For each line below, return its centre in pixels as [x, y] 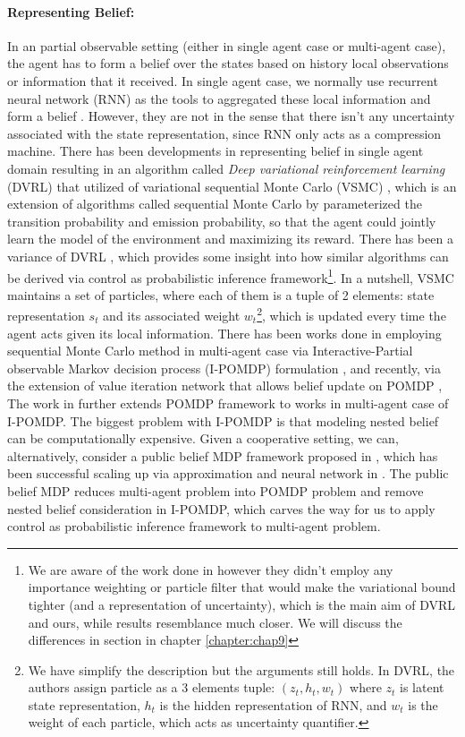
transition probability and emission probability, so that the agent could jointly [222, 221]
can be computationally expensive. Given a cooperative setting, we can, [203, 438]
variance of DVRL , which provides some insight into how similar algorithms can [228, 256]
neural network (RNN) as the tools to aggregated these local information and [219, 98]
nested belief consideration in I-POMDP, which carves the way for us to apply [221, 508]
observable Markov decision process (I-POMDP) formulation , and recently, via [224, 368]
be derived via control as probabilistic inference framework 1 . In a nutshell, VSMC [231, 276]
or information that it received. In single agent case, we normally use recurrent [223, 80]
